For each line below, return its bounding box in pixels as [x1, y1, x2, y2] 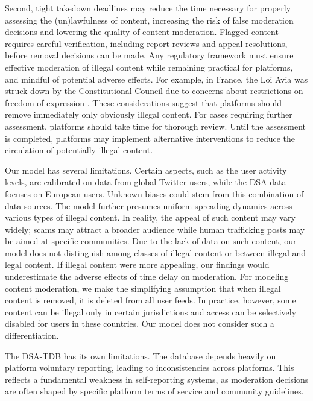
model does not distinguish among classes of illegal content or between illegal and [5, 246, 306, 259]
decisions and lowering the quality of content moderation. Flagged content [5, 25, 279, 38]
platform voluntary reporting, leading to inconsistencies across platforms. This [5, 361, 294, 374]
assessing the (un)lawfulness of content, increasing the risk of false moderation [5, 13, 294, 26]
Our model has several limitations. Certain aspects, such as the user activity [5, 163, 287, 176]
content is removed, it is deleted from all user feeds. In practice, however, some [5, 294, 296, 306]
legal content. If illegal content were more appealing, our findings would [5, 258, 270, 271]
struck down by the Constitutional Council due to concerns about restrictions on [5, 84, 303, 97]
